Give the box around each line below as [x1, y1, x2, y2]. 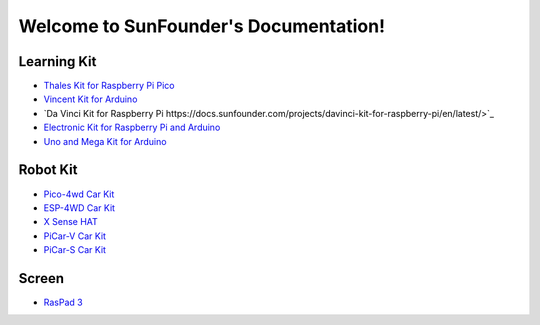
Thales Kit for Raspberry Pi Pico [43, 80, 175, 92]
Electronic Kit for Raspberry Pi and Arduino [43, 121, 221, 134]
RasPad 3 [43, 296, 84, 308]
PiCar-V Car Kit [43, 230, 107, 242]
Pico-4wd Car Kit [43, 188, 115, 200]
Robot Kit [18, 161, 78, 179]
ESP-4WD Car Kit [43, 201, 115, 214]
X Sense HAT [43, 216, 99, 228]
